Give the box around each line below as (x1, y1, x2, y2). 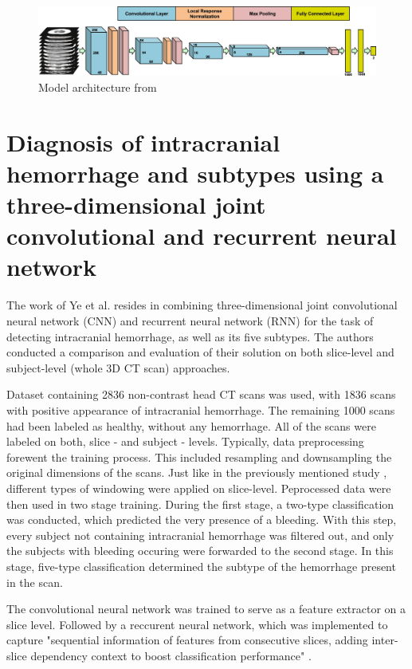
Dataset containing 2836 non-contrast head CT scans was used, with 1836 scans (6, 386, 396, 403)
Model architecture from (38, 78, 157, 95)
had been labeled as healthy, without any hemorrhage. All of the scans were (6, 417, 376, 434)
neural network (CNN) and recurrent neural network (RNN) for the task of (6, 313, 374, 329)
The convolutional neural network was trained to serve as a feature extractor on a (6, 600, 406, 617)
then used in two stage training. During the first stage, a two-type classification (6, 495, 394, 512)
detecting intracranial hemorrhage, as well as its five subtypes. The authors (6, 328, 374, 344)
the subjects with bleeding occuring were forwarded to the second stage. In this (6, 542, 394, 559)
